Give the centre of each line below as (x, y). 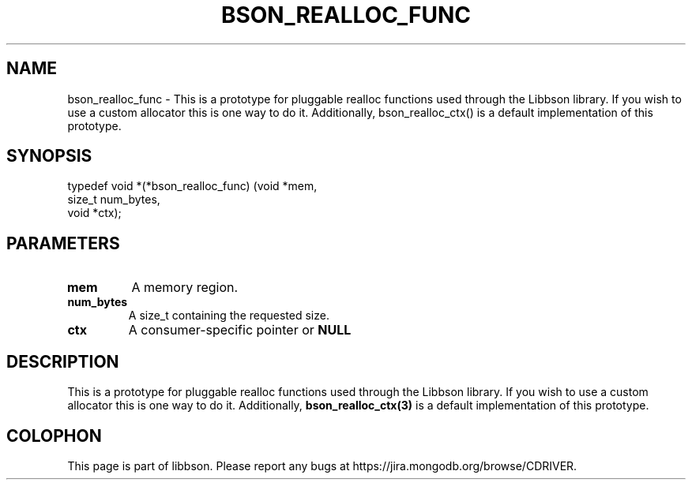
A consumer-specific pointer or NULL (240, 330)
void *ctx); (94, 213)
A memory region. (185, 288)
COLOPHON (54, 436)
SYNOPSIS (49, 156)
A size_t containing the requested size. (229, 316)
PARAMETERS (63, 243)
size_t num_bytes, (114, 200)
